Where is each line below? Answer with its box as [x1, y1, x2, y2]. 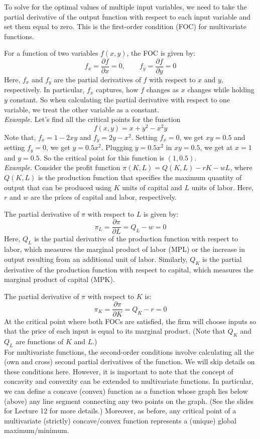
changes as [146, 84, 179, 95]
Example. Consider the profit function [4, 162, 120, 173]
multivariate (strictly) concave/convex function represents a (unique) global [4, 415, 236, 425]
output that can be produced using [4, 182, 112, 192]
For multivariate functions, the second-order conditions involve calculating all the [4, 346, 254, 357]
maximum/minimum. [4, 425, 69, 435]
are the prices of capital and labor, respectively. [30, 192, 177, 202]
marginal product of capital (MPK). [4, 274, 115, 284]
